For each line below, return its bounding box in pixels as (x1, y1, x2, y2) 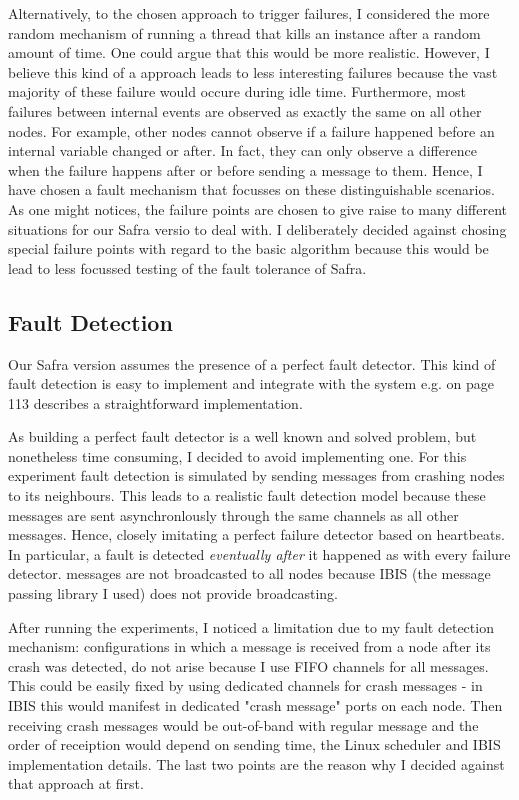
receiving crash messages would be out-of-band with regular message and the (8, 714, 479, 735)
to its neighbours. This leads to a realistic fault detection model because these (8, 485, 486, 506)
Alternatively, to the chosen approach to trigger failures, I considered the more (8, 3, 490, 23)
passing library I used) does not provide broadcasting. (8, 583, 338, 604)
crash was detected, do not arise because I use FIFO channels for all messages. (8, 655, 489, 676)
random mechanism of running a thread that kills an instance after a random (8, 22, 481, 43)
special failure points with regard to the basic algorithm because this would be (8, 238, 489, 259)
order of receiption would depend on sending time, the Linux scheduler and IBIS (8, 734, 501, 755)
